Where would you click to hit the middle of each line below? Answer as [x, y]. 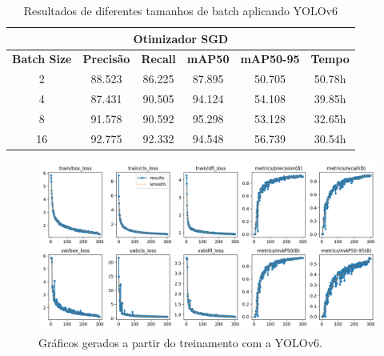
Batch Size [42, 59]
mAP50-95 [270, 59]
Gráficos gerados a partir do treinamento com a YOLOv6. [180, 342]
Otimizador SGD [181, 38]
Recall [158, 59]
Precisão [106, 59]
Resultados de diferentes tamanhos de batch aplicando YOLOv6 [181, 10]
